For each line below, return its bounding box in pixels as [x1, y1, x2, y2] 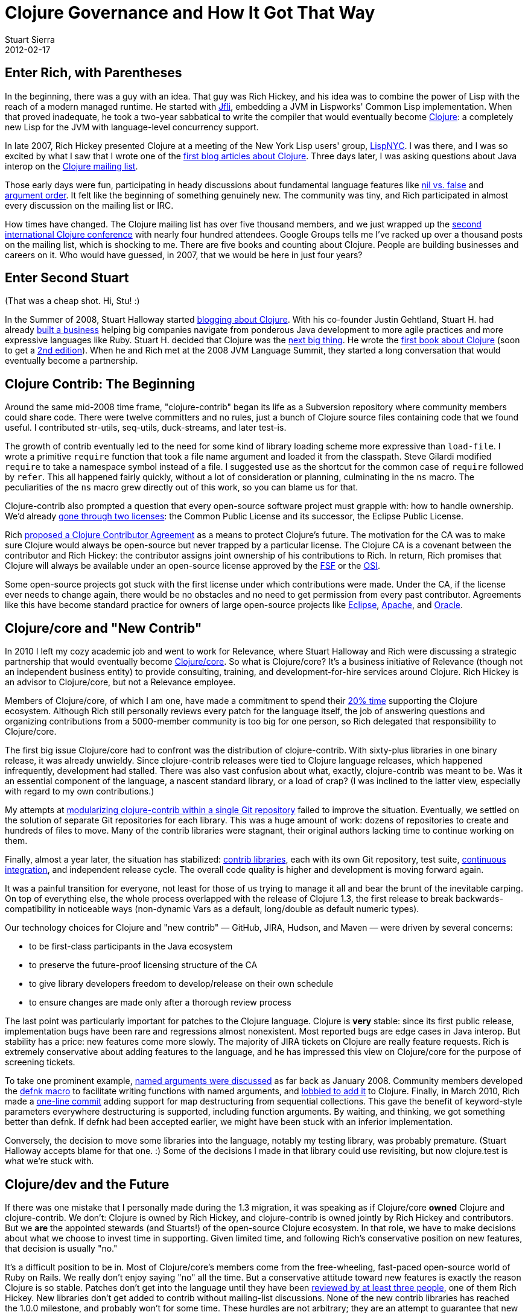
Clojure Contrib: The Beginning [5, 376, 196, 391]
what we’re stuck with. [5, 1156, 94, 1167]
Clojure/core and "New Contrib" [5, 620, 202, 636]
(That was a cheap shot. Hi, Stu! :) [5, 296, 140, 306]
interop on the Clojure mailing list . [5, 160, 138, 171]
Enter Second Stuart [5, 270, 129, 286]
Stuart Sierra [5, 34, 55, 45]
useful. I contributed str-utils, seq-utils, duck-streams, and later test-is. [5, 422, 287, 433]
